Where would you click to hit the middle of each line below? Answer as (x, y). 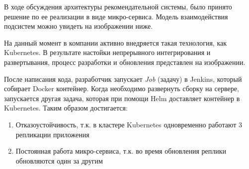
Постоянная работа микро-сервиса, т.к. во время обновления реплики (121, 151)
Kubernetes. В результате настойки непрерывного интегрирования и (107, 52)
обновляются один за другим (59, 160)
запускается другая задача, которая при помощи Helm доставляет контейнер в (122, 98)
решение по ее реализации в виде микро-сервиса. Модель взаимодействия (116, 16)
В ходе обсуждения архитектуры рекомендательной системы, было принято (118, 6)
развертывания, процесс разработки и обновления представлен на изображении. (125, 62)
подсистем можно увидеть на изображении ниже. (78, 26)
